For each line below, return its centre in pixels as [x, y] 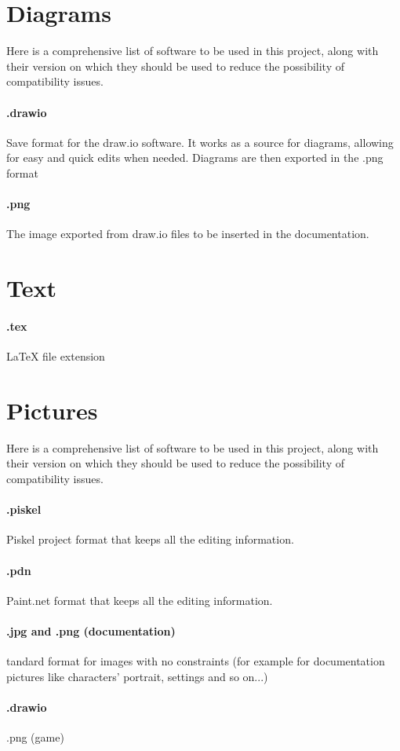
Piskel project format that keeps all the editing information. [150, 539]
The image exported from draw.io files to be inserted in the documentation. [188, 234]
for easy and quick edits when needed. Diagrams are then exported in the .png [195, 158]
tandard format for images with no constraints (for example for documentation [196, 661]
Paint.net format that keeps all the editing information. [140, 600]
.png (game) [35, 737]
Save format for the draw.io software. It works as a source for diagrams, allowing [200, 142]
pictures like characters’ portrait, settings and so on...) [137, 676]
